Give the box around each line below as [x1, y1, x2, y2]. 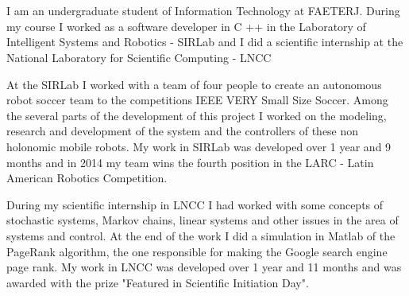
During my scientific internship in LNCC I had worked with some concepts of [6, 196, 384, 212]
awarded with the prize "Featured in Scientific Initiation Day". [6, 274, 309, 290]
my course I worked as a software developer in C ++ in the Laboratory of [6, 18, 366, 34]
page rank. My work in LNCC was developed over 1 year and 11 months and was [6, 259, 402, 275]
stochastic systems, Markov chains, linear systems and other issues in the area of [6, 212, 399, 228]
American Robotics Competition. [6, 169, 168, 186]
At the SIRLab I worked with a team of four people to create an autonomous [6, 76, 382, 92]
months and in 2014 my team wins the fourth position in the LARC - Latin [6, 154, 374, 170]
